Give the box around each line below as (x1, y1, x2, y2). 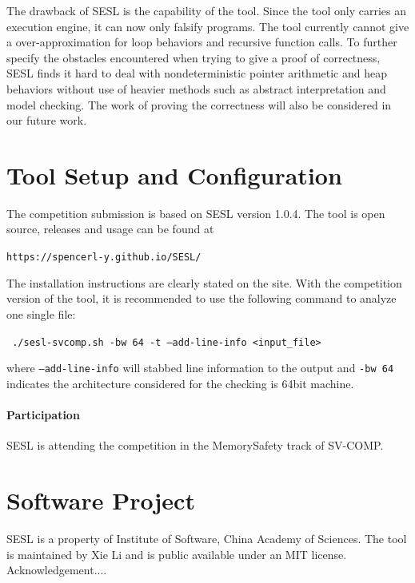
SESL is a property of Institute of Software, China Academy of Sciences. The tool (6, 529, 407, 546)
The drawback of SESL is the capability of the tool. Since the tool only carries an (6, 2, 407, 18)
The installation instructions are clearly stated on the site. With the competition (6, 274, 402, 291)
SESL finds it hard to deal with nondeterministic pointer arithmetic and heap (6, 65, 387, 81)
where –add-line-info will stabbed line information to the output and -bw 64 (6, 359, 394, 376)
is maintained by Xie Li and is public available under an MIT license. (6, 545, 347, 562)
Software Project (6, 483, 195, 516)
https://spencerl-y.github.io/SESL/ (6, 252, 202, 264)
